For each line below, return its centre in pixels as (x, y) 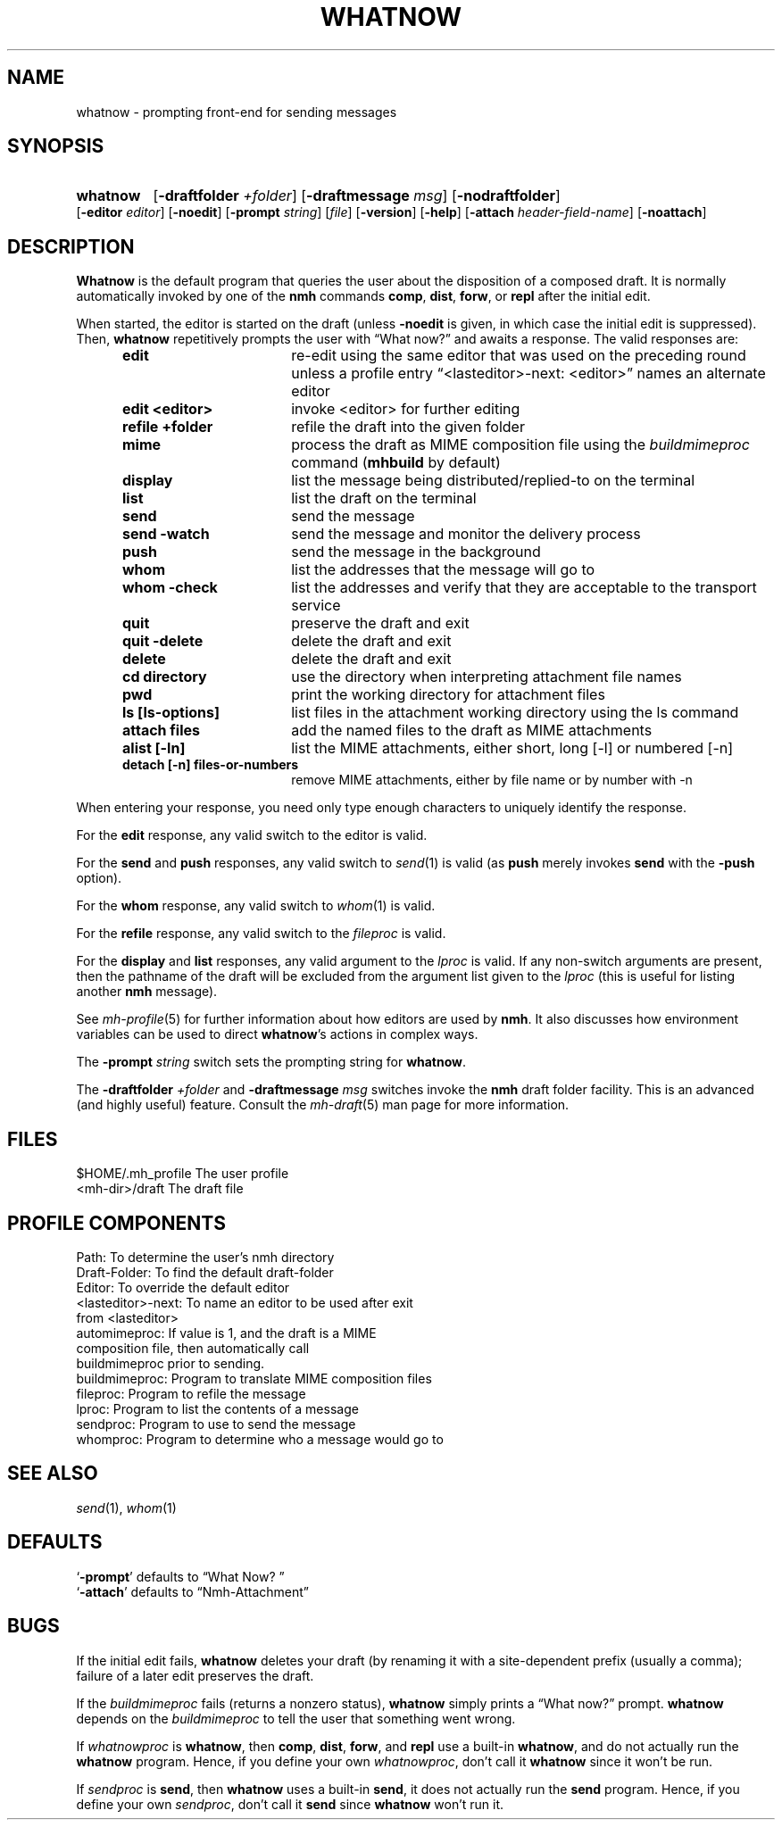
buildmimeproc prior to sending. (171, 1363)
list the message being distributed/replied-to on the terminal (493, 481)
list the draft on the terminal (384, 498)
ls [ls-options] (171, 713)
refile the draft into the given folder (408, 427)
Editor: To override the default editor (183, 1287)
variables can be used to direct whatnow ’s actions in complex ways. (277, 1034)
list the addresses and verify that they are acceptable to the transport (524, 588)
